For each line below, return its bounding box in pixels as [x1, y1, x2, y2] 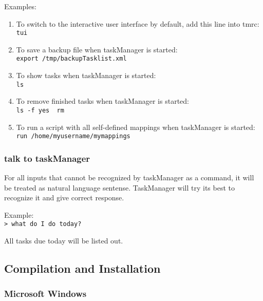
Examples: [4, 1, 36, 11]
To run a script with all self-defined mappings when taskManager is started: [16, 121, 255, 132]
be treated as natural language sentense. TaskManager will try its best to [4, 182, 235, 193]
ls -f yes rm [16, 106, 64, 114]
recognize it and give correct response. [4, 192, 124, 203]
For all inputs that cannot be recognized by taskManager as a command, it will [4, 172, 254, 183]
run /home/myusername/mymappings [16, 133, 130, 140]
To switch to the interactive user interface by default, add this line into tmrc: [16, 18, 259, 29]
